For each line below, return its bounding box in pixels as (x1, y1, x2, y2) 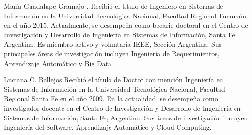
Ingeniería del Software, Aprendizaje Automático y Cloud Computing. (4, 122, 212, 132)
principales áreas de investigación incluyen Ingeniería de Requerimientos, (4, 48, 220, 58)
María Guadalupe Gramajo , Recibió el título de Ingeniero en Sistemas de (4, 1, 223, 11)
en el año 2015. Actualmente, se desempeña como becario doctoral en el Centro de (4, 20, 248, 30)
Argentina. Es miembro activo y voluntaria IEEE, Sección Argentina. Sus (4, 39, 222, 49)
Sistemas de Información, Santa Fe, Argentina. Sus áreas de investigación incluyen (4, 112, 248, 122)
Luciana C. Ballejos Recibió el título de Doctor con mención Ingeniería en (4, 74, 223, 84)
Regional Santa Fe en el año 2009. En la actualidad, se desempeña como (4, 93, 218, 103)
